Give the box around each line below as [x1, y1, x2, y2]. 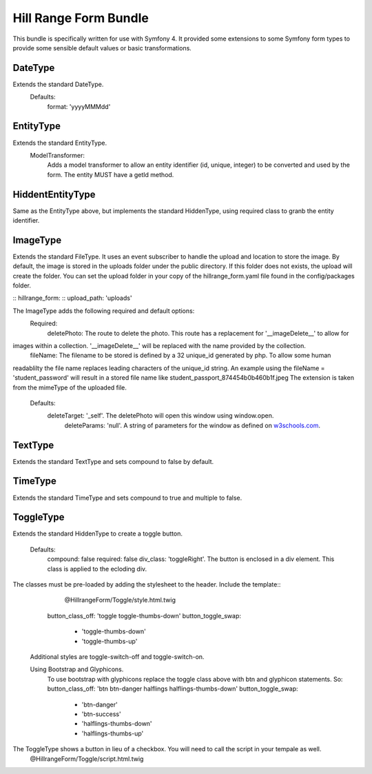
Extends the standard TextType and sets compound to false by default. [12, 457, 214, 465]
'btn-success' [81, 710, 121, 718]
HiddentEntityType [12, 188, 96, 200]
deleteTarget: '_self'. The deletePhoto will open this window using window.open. [47, 411, 274, 420]
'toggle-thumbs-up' [81, 637, 138, 645]
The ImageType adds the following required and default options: [12, 307, 195, 315]
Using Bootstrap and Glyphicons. [30, 665, 124, 673]
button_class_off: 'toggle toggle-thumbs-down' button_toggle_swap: [47, 611, 241, 620]
